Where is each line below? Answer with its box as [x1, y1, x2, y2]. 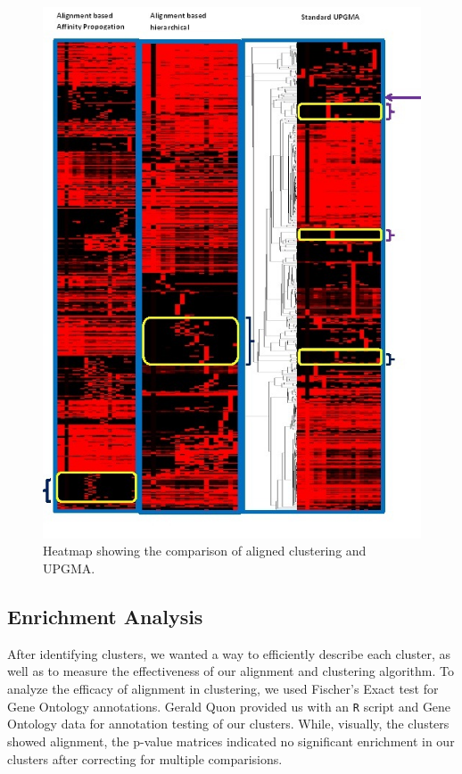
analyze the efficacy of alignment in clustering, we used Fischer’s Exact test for [7, 679, 439, 698]
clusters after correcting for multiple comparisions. [7, 749, 283, 768]
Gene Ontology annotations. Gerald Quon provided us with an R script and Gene [7, 696, 451, 715]
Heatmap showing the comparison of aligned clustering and [43, 541, 367, 560]
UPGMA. [43, 559, 95, 578]
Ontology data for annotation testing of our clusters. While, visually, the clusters [7, 714, 450, 733]
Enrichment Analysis [7, 603, 203, 630]
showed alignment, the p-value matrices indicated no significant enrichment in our [7, 731, 455, 750]
